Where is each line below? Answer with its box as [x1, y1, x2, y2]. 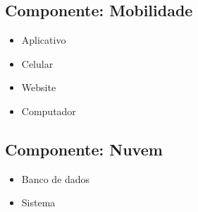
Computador [21, 103, 76, 118]
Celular [21, 56, 54, 71]
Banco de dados [21, 171, 90, 186]
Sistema [21, 195, 56, 210]
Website [21, 80, 56, 95]
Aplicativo [21, 33, 66, 47]
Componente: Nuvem [5, 138, 163, 160]
